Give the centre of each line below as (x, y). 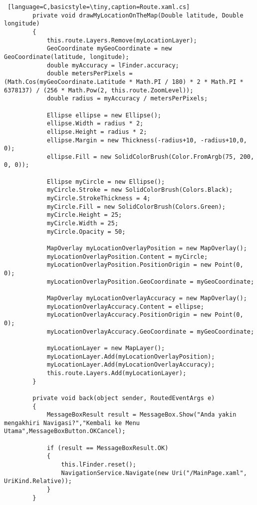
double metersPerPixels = (90, 74)
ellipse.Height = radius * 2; (97, 132)
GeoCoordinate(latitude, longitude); (67, 57)
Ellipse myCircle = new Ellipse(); (106, 182)
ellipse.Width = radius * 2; (95, 124)
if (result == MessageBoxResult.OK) (108, 448)
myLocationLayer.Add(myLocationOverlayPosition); (131, 356)
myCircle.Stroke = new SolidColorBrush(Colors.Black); (140, 190)
